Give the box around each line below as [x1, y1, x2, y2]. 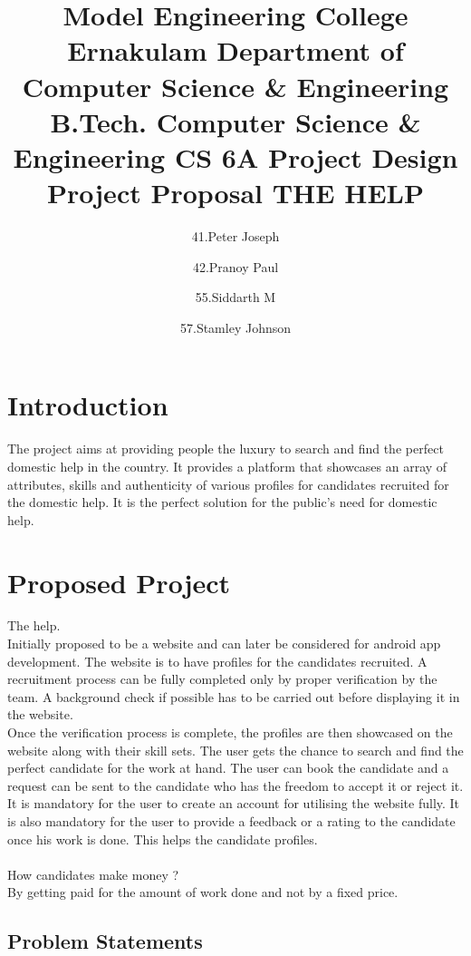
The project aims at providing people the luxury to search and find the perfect [7, 439, 444, 458]
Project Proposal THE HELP [47, 174, 424, 211]
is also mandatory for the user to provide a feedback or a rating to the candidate [7, 812, 456, 830]
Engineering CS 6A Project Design [13, 138, 458, 175]
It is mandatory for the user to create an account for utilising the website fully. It [7, 794, 460, 813]
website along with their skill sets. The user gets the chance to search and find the [7, 740, 464, 759]
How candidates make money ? [7, 864, 179, 883]
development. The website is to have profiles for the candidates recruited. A [7, 651, 428, 670]
